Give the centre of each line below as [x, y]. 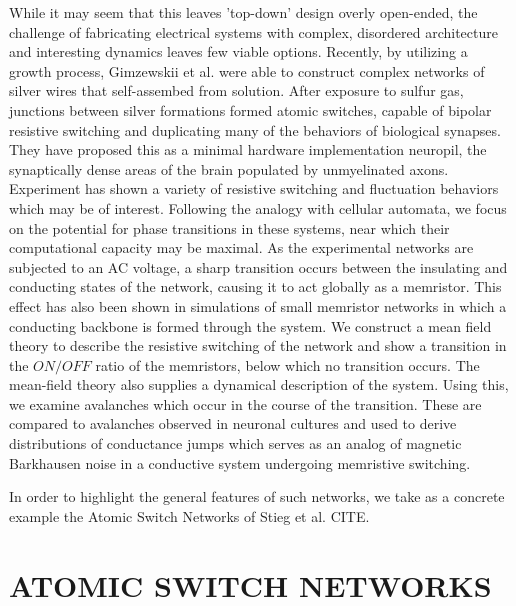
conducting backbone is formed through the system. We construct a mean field [250, 325]
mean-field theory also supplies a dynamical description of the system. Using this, [259, 384]
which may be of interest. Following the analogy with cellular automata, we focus [258, 207]
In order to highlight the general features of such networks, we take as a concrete [257, 496]
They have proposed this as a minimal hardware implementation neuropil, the [248, 149]
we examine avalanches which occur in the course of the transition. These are [245, 403]
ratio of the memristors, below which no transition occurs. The [287, 364]
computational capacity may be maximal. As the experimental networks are [241, 247]
